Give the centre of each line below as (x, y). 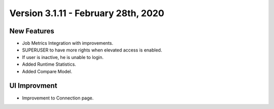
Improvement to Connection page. (58, 98)
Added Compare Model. (47, 71)
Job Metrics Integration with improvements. (68, 43)
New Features (32, 31)
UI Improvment (33, 86)
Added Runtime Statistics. (49, 64)
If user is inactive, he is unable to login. (63, 57)
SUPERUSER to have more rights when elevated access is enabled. (92, 50)
